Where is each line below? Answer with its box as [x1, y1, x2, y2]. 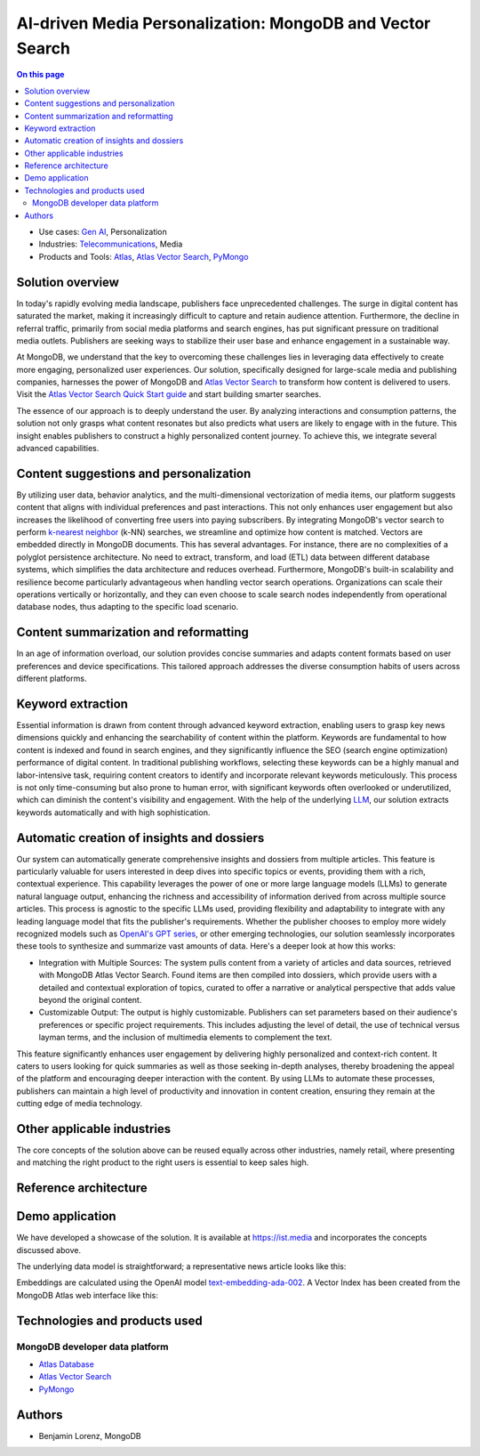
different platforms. [16, 673, 87, 684]
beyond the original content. [38, 994, 142, 1005]
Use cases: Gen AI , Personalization [38, 227, 168, 238]
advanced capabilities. [16, 443, 100, 454]
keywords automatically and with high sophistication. [16, 806, 211, 818]
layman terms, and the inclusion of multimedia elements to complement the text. [38, 1032, 332, 1043]
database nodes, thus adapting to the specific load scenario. [16, 602, 239, 612]
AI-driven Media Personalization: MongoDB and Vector [16, 13, 431, 33]
